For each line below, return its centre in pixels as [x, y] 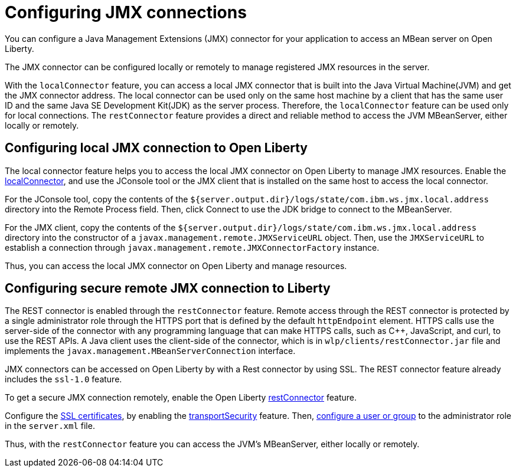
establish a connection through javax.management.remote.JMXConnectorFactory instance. [192, 247]
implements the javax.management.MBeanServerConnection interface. [150, 351]
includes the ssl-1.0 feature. [63, 379]
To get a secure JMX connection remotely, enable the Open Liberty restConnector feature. [181, 398]
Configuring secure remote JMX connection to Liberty [168, 289]
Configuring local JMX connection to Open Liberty [156, 148]
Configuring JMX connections [126, 12]
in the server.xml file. [50, 426]
